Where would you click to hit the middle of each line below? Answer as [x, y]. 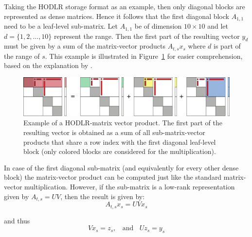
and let [218, 26]
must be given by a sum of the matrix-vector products [85, 46]
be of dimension [158, 26]
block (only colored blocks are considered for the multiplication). [120, 151]
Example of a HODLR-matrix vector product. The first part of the [123, 123]
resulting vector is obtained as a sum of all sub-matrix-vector [114, 132]
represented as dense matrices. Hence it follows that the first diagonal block [117, 16]
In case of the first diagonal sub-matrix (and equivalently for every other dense [121, 167]
